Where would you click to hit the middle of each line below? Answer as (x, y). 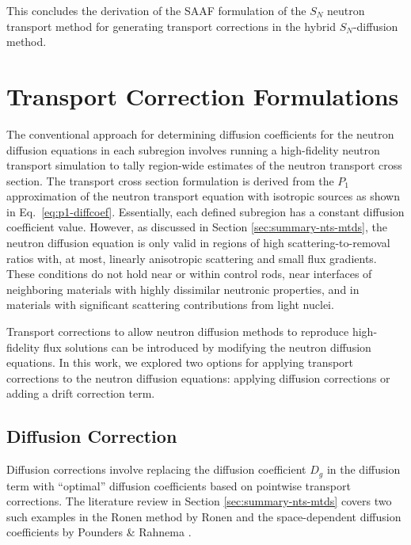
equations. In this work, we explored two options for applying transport (180, 362)
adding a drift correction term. (81, 393)
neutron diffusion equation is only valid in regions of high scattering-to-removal (198, 243)
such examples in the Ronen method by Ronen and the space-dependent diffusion (204, 516)
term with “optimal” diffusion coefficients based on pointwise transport (179, 485)
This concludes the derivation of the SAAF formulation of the (156, 10)
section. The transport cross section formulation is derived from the (170, 180)
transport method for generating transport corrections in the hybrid (171, 26)
